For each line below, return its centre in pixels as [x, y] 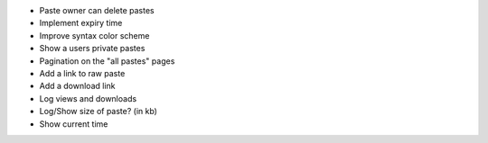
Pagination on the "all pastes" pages [107, 61]
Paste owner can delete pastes [97, 10]
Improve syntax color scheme [94, 35]
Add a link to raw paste [82, 73]
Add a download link [78, 86]
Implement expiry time [81, 23]
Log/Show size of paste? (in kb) [99, 112]
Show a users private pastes [92, 49]
